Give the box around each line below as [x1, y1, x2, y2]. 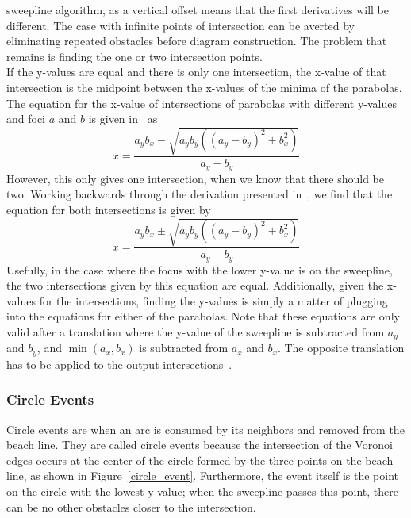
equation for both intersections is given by [6, 201, 211, 217]
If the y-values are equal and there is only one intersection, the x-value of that [6, 63, 386, 80]
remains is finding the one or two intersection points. [6, 48, 263, 64]
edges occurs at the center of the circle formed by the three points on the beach [6, 451, 394, 468]
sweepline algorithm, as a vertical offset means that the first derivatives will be [6, 2, 390, 17]
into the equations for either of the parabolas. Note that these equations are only [6, 308, 400, 324]
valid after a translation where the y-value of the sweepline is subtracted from [6, 323, 385, 340]
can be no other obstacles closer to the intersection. [6, 498, 256, 515]
